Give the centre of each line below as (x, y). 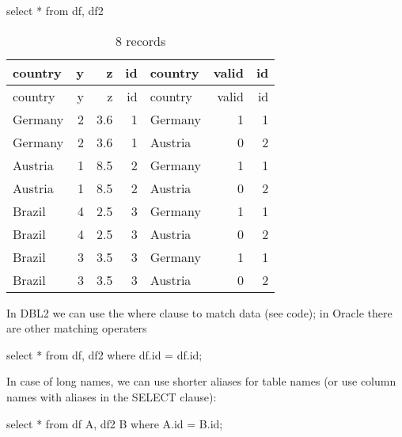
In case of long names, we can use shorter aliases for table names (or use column (201, 381)
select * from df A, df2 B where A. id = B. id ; (115, 423)
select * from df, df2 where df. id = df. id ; (104, 354)
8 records (140, 40)
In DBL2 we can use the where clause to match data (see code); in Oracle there (199, 312)
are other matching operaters (77, 328)
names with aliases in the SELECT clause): (112, 396)
